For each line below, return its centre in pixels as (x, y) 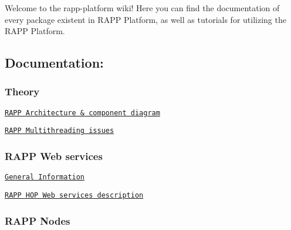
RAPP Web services (54, 156)
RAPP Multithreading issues (60, 131)
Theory (22, 91)
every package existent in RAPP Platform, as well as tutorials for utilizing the (145, 19)
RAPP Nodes (38, 220)
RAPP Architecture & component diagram (82, 113)
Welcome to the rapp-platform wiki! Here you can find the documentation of (142, 8)
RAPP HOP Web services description (74, 195)
